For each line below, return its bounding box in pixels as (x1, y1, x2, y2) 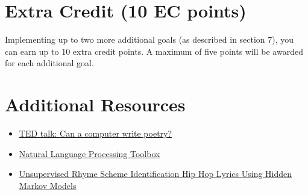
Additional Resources (5, 92, 186, 117)
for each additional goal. (5, 57, 94, 69)
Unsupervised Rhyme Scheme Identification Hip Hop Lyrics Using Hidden (19, 167, 292, 180)
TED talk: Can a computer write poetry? (19, 127, 172, 140)
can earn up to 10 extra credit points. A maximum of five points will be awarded (5, 45, 303, 57)
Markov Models (19, 179, 77, 191)
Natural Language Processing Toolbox (19, 147, 160, 159)
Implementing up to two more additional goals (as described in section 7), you (5, 33, 294, 46)
